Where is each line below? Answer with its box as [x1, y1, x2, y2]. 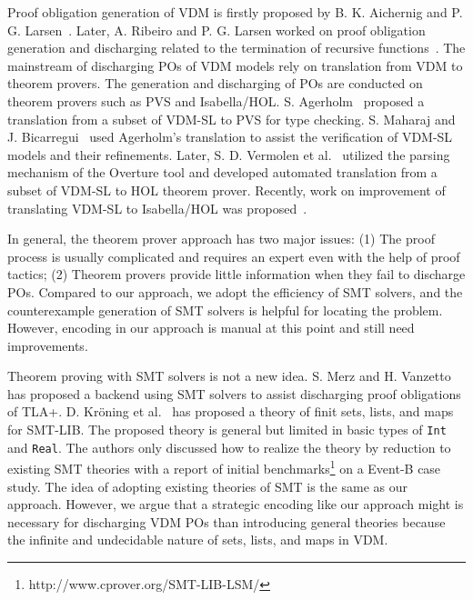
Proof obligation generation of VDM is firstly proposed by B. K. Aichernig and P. [7, 3, 463, 21]
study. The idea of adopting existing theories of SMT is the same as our [7, 476, 408, 495]
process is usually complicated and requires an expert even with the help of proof [7, 246, 460, 265]
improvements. [7, 335, 88, 355]
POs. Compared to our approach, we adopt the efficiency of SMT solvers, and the [7, 282, 463, 301]
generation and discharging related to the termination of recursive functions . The [7, 38, 466, 57]
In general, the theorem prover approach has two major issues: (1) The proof [7, 229, 435, 248]
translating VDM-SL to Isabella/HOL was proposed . [7, 198, 307, 217]
